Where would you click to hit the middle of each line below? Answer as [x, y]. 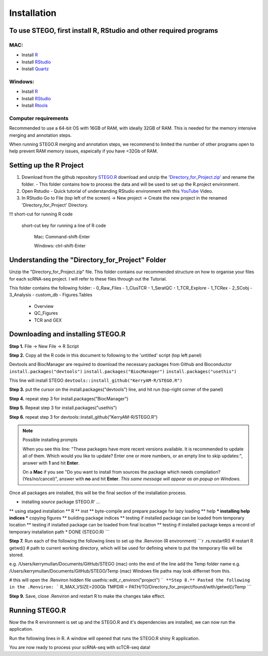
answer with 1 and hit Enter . [51, 463]
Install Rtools [35, 106]
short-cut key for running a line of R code [64, 225]
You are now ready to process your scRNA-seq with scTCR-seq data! [80, 647]
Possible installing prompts [50, 440]
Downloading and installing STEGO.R [67, 334]
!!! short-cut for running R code [41, 214]
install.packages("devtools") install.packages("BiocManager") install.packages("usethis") [123, 371]
